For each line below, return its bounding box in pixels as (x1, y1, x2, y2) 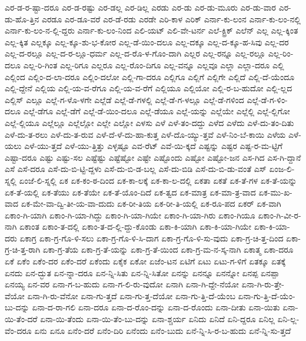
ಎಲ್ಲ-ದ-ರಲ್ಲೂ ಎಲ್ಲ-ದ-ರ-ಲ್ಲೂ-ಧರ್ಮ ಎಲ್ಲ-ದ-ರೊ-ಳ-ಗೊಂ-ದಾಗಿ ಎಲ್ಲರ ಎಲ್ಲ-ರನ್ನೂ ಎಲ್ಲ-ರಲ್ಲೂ (5, 47, 266, 59)
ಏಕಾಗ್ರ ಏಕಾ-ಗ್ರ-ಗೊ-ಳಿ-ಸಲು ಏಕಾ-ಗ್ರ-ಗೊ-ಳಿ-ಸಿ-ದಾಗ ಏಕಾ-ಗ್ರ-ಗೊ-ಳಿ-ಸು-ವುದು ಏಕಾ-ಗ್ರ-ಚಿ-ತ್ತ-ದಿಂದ (19, 231, 284, 244)
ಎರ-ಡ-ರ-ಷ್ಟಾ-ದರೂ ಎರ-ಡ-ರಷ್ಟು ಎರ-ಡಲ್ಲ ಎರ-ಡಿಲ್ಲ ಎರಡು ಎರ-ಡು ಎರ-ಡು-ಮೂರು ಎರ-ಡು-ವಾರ (5, 1, 277, 13)
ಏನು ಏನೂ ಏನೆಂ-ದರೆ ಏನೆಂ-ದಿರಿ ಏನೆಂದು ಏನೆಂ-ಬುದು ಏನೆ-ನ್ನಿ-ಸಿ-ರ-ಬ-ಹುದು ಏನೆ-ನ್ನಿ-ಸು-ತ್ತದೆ (34, 324, 291, 336)
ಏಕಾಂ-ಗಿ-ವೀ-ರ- (258, 208, 301, 221)
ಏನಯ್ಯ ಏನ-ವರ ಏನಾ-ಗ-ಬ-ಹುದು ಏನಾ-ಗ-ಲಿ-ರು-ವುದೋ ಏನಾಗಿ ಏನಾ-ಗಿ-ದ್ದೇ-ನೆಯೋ (5, 278, 239, 290)
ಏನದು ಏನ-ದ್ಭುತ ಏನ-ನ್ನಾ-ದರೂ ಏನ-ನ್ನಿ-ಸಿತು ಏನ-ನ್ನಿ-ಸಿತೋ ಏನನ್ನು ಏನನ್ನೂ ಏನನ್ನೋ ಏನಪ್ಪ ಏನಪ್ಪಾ (5, 266, 280, 279)
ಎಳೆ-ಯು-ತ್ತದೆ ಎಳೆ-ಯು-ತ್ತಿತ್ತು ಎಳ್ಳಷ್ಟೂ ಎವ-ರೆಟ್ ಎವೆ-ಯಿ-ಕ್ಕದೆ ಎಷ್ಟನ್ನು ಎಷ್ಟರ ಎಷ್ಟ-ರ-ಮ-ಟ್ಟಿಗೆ (24, 140, 282, 152)
